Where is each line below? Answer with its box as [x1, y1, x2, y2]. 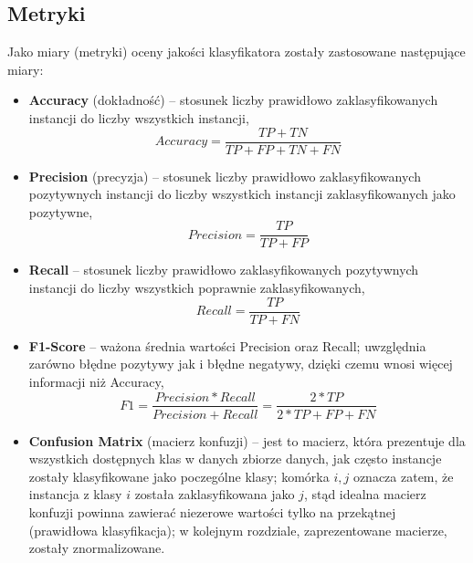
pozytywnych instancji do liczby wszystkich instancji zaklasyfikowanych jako [28, 184, 456, 203]
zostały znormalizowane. [28, 538, 165, 558]
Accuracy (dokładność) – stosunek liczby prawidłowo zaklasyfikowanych [28, 90, 438, 109]
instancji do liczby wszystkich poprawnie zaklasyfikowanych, [28, 278, 365, 297]
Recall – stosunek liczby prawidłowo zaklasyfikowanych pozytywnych [28, 260, 419, 279]
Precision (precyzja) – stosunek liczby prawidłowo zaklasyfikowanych [28, 166, 421, 185]
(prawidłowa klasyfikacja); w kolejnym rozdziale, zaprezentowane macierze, [28, 520, 447, 539]
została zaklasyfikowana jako [134, 485, 295, 504]
